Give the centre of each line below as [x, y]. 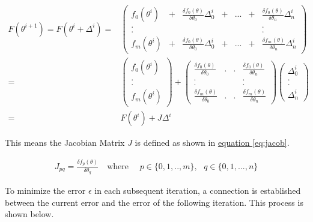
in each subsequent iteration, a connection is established [198, 190]
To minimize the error [45, 190]
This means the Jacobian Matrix [65, 142]
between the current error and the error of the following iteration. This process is [154, 202]
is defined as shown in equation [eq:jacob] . [212, 142]
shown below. [29, 214]
